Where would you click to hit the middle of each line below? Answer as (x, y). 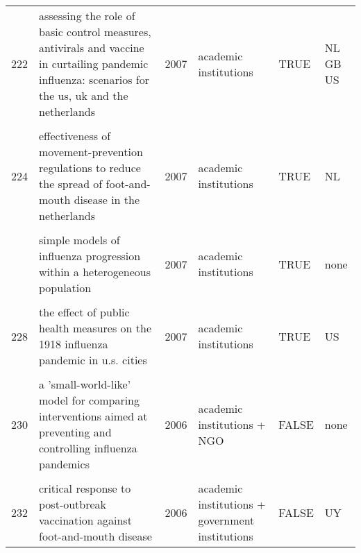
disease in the (107, 199)
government (226, 520)
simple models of (79, 240)
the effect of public (84, 312)
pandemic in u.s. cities (93, 360)
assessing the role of (87, 16)
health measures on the (95, 328)
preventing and (75, 432)
